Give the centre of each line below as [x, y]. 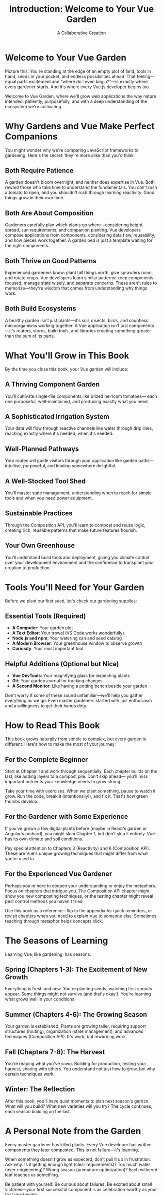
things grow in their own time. [35, 198]
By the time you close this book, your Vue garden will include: [67, 369]
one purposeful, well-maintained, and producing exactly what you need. [77, 401]
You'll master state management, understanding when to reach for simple [78, 493]
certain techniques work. [30, 1074]
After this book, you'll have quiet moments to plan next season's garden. [77, 1101]
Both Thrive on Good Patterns [51, 261]
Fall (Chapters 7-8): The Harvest [55, 1052]
